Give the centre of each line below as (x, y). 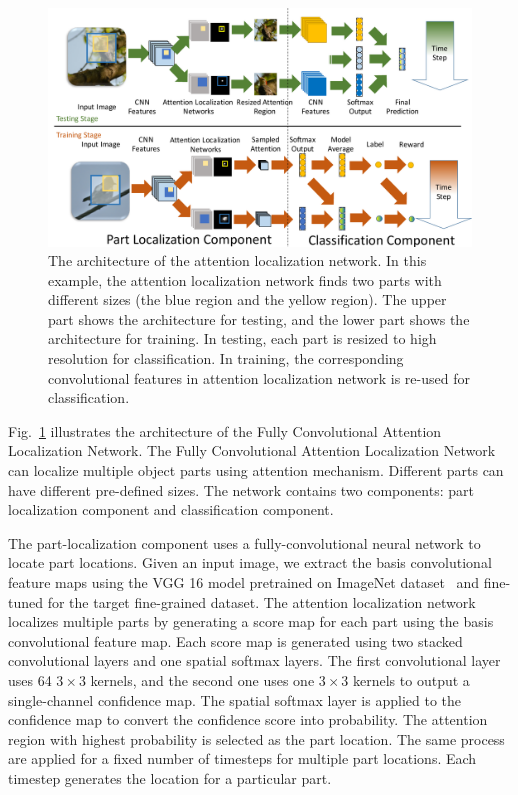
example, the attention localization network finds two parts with (245, 279)
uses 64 (30, 679)
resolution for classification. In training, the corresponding (226, 358)
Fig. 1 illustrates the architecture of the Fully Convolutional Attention (225, 430)
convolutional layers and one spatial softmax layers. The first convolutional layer (254, 660)
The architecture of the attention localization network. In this (237, 260)
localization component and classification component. (171, 509)
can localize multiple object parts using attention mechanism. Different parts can (256, 470)
